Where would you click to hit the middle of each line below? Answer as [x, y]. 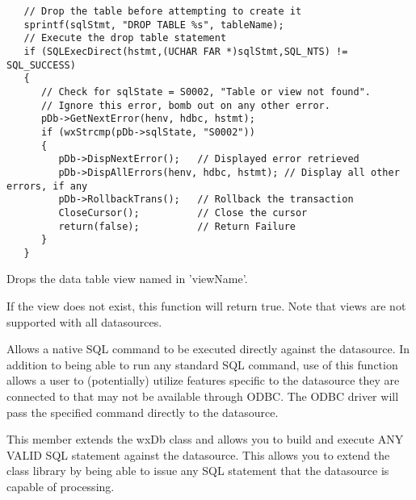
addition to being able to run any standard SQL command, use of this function [202, 364]
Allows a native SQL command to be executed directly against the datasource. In [208, 349]
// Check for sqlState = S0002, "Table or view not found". [206, 92]
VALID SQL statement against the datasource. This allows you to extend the [198, 454]
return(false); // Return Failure [177, 226]
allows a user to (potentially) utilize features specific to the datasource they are [203, 380]
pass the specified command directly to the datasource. [143, 412]
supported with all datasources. [84, 321]
